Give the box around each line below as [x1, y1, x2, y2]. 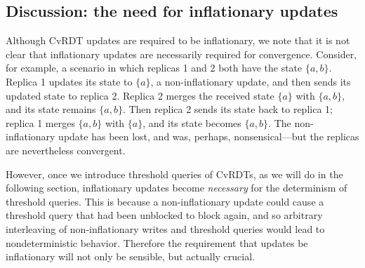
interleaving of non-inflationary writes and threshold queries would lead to [6, 221, 325, 236]
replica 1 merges [6, 115, 75, 130]
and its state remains [6, 102, 96, 116]
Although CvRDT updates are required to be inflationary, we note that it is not [6, 33, 350, 48]
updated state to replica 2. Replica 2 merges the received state [6, 88, 274, 102]
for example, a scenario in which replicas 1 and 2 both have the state [6, 60, 303, 75]
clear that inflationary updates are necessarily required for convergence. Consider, [6, 46, 357, 61]
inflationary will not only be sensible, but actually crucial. [6, 249, 255, 264]
